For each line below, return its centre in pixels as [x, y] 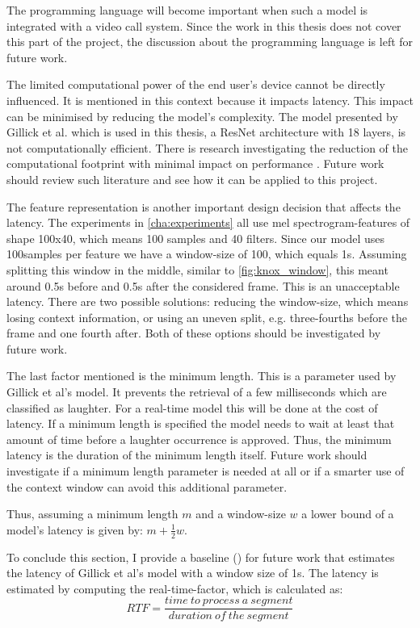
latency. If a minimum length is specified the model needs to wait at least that [201, 423]
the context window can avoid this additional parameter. [147, 486]
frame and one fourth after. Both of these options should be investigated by [194, 333]
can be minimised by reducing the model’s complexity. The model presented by [202, 116]
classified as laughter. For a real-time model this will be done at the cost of [192, 407]
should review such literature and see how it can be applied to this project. [192, 179]
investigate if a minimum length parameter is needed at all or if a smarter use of [206, 471]
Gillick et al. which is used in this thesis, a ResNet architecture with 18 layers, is [206, 132]
